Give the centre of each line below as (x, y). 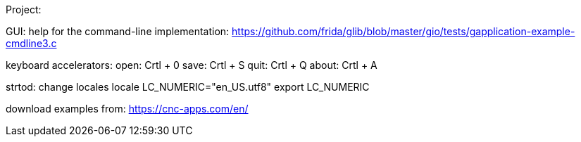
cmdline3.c (31, 43)
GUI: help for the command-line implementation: (118, 31)
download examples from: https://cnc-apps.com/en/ (127, 109)
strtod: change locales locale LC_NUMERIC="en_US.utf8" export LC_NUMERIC (188, 87)
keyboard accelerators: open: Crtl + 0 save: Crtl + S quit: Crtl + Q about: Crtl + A (192, 65)
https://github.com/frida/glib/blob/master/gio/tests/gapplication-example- (404, 31)
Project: (24, 9)
